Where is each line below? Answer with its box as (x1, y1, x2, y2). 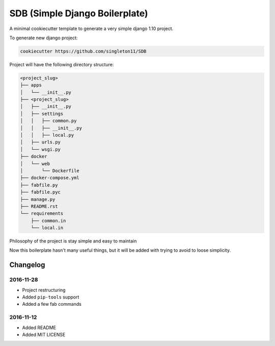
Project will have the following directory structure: (9, 61, 114, 67)
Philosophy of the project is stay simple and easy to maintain (9, 238, 137, 244)
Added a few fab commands (22, 301, 81, 307)
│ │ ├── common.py (20, 118, 77, 124)
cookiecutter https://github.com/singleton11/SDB (20, 48, 147, 54)
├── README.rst (20, 203, 58, 209)
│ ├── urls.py (20, 139, 61, 145)
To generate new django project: (9, 35, 78, 41)
